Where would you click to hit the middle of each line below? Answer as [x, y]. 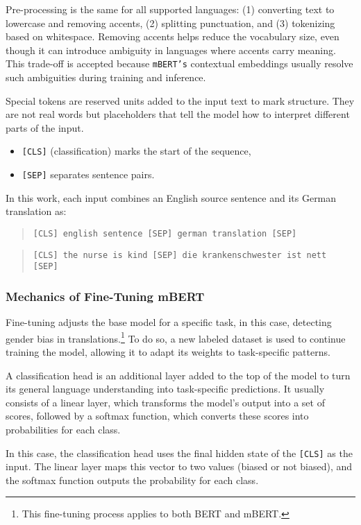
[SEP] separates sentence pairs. [88, 174]
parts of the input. [45, 127]
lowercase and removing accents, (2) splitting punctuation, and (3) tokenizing [170, 23]
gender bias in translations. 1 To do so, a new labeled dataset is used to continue [176, 337]
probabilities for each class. [63, 429]
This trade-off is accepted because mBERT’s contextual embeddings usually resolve [179, 63]
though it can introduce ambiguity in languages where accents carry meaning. [171, 50]
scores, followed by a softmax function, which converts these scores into [157, 416]
